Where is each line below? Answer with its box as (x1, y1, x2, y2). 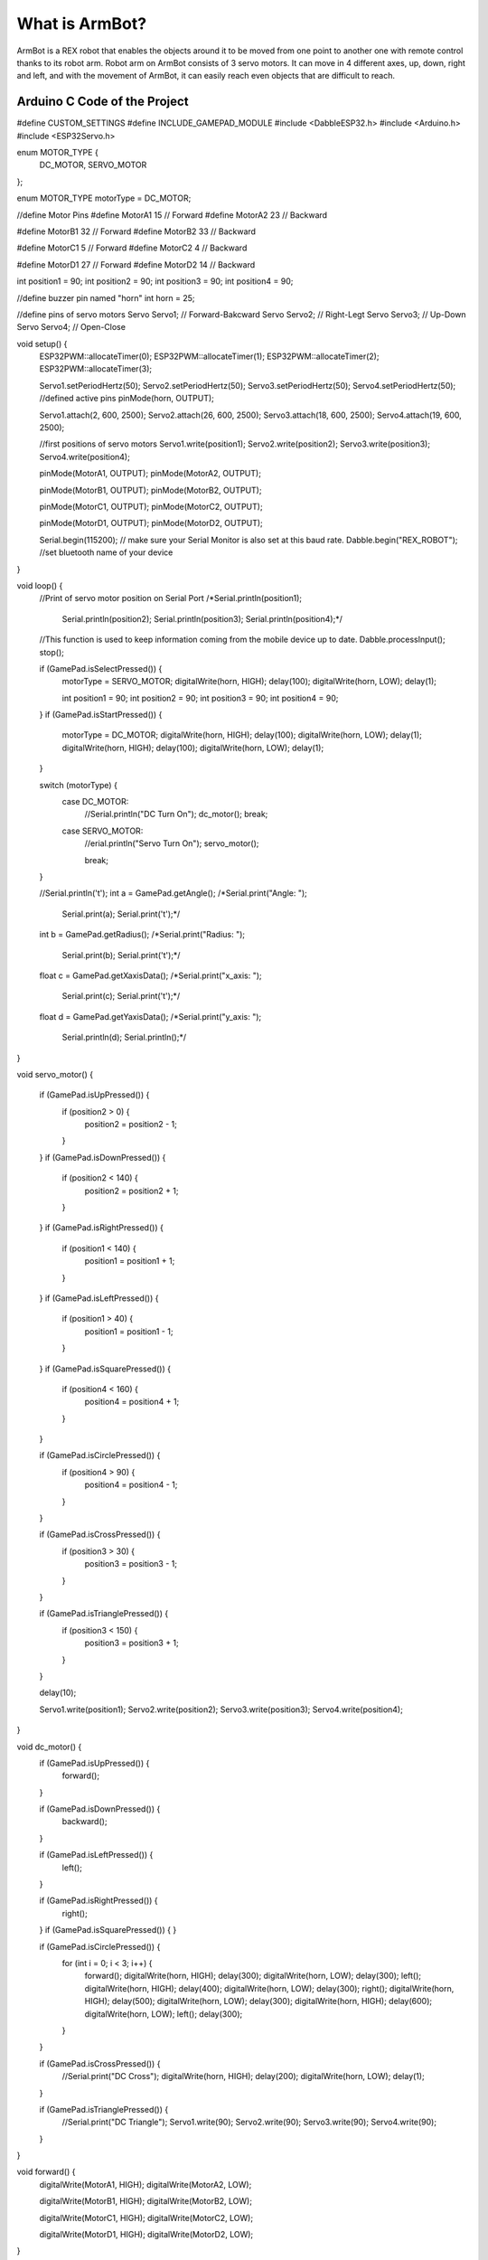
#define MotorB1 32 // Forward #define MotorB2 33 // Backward (16, 226, 257, 237)
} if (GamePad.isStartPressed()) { (39, 710, 163, 720)
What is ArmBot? (16, 14, 147, 33)
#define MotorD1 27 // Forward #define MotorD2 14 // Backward (16, 259, 256, 270)
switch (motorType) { (39, 779, 117, 790)
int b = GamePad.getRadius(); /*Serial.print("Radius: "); (39, 929, 246, 940)
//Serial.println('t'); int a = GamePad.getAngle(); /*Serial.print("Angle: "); (39, 888, 307, 899)
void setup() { (16, 338, 68, 349)
